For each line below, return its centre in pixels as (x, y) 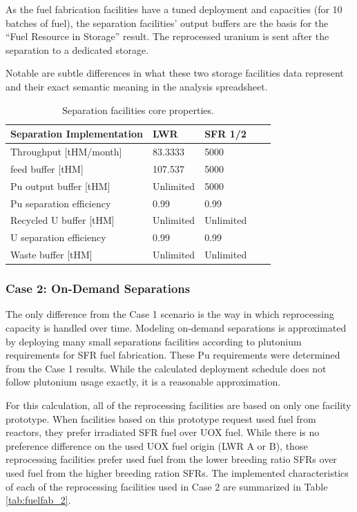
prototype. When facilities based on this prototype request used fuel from (161, 418)
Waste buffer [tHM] (51, 255)
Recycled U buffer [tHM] (62, 220)
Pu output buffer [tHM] (60, 186)
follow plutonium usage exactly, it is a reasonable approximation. (143, 382)
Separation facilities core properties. (138, 110)
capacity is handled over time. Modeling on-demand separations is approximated (176, 327)
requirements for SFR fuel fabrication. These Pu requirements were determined (173, 355)
